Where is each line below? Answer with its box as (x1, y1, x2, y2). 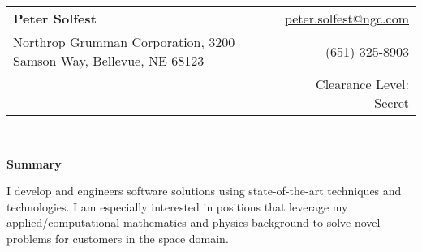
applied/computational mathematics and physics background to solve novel (6, 214, 381, 231)
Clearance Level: (316, 75, 409, 93)
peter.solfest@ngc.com (284, 9, 409, 28)
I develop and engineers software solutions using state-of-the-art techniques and (6, 182, 402, 199)
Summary (6, 155, 62, 172)
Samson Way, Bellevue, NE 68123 (13, 51, 205, 70)
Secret (374, 93, 409, 112)
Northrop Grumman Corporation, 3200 (13, 32, 235, 51)
